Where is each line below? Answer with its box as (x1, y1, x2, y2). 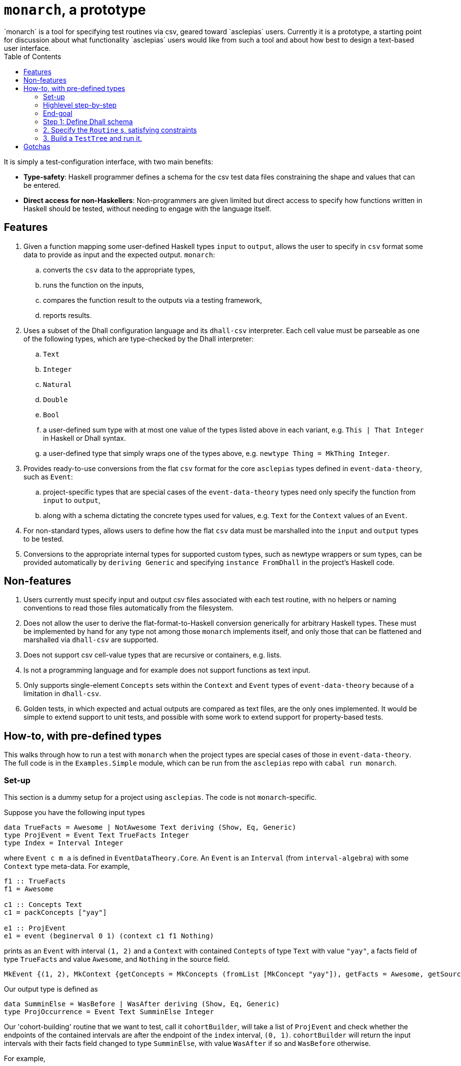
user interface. (4, 44, 51, 52)
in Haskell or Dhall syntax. (43, 433, 126, 442)
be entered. (23, 181, 61, 189)
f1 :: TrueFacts (4, 877, 66, 885)
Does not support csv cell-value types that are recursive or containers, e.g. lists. (23, 651, 282, 659)
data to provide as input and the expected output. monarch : (23, 250, 215, 259)
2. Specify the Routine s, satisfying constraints (43, 125, 197, 134)
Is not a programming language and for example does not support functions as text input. (23, 666, 311, 675)
